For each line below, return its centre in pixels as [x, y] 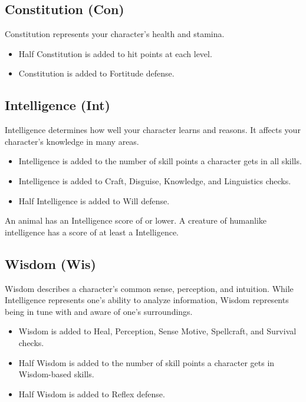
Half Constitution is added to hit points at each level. [115, 53]
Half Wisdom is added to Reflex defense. [92, 393]
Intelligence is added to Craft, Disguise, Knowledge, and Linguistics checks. [155, 180]
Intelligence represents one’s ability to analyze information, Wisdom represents [147, 300]
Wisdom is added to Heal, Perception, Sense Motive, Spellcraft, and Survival [157, 331]
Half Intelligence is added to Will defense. [94, 200]
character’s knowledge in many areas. [72, 141]
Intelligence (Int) [57, 105]
